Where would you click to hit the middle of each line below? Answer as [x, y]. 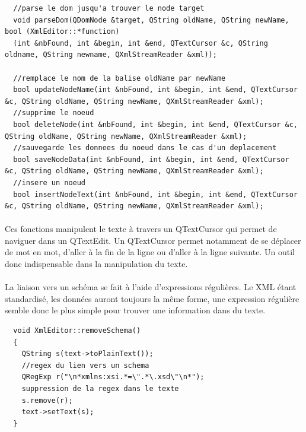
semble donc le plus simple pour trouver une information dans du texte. [135, 310]
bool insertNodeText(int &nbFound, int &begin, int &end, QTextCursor [155, 194]
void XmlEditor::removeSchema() [77, 331]
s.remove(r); [47, 400]
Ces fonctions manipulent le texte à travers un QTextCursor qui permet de [141, 229]
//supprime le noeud [54, 113]
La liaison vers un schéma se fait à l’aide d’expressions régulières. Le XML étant [151, 287]
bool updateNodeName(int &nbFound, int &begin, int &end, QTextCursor [155, 90]
